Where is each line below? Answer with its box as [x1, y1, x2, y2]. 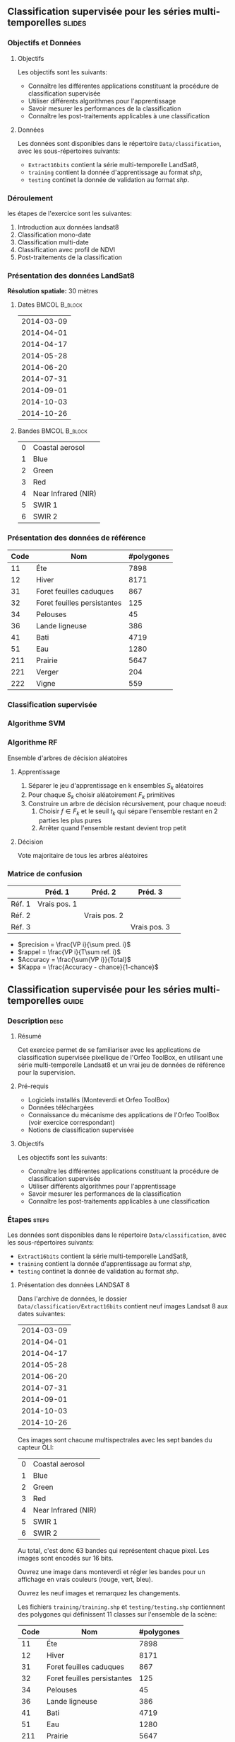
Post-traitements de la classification [17, 253, 122, 261]
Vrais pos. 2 [83, 910, 124, 920]
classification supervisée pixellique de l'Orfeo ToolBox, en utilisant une [17, 1053, 224, 1062]
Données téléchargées [28, 1103, 94, 1112]
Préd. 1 [44, 887, 70, 897]
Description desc [7, 1016, 64, 1026]
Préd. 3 [138, 887, 163, 897]
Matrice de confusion [7, 869, 83, 879]
